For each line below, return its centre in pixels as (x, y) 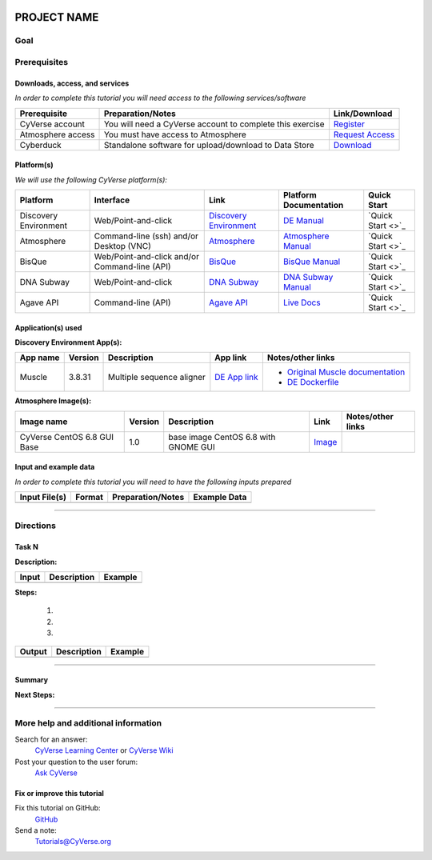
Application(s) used (48, 327)
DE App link (237, 378)
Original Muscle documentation (346, 372)
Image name (44, 422)
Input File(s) (43, 498)
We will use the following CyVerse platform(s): (91, 179)
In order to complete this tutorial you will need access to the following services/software (160, 98)
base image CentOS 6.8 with (222, 437)
